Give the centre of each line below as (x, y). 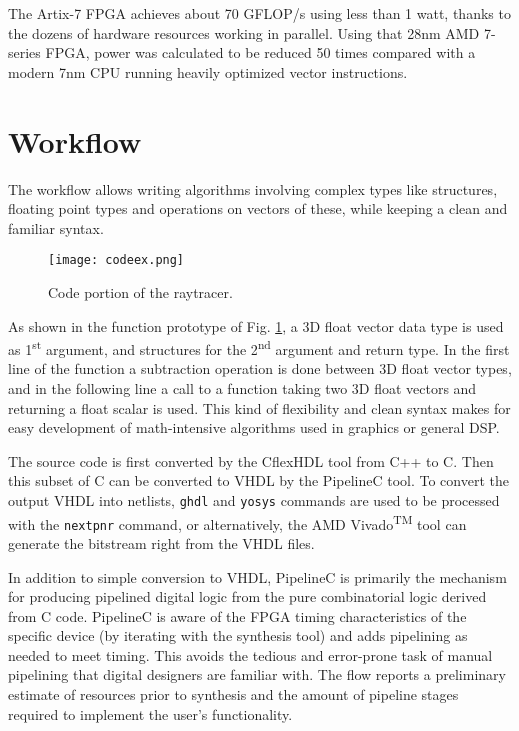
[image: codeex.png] (116, 260)
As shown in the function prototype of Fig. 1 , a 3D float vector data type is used (256, 325)
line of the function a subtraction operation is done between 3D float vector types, (260, 368)
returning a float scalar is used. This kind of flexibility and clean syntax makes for (259, 407)
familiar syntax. (56, 227)
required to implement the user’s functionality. (150, 713)
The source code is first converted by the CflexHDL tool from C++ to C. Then (251, 460)
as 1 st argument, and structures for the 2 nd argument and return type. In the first (259, 347)
